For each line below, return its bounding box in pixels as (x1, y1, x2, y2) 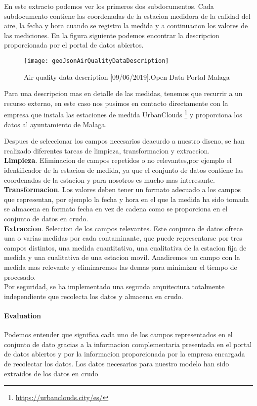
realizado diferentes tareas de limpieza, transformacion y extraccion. (4, 145, 210, 155)
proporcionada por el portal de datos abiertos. (4, 40, 144, 50)
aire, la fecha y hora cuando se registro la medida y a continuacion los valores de (4, 20, 248, 31)
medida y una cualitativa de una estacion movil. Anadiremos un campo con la (4, 252, 240, 262)
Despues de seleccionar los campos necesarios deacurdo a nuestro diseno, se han (4, 136, 245, 146)
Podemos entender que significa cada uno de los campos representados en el (4, 329, 233, 340)
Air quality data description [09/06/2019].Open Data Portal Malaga (24, 71, 230, 82)
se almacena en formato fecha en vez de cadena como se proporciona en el (4, 203, 228, 214)
